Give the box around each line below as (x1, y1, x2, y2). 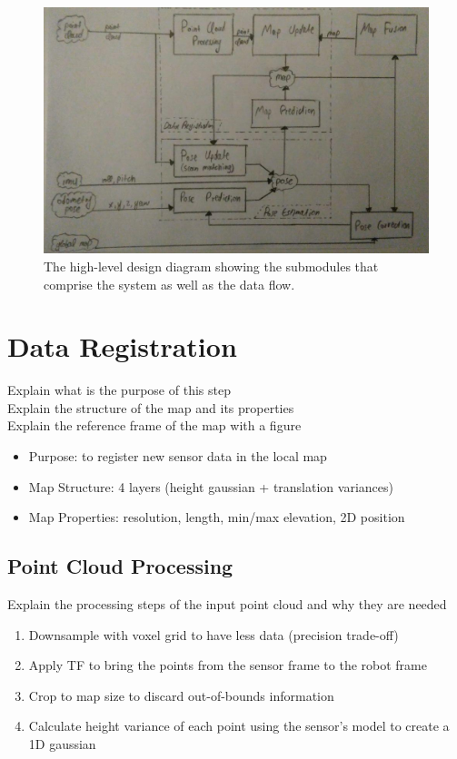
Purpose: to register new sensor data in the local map (28, 447, 327, 466)
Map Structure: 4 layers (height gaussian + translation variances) (28, 477, 393, 496)
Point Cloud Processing (7, 552, 233, 580)
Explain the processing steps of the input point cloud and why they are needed (7, 595, 447, 614)
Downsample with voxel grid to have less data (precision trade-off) (28, 625, 399, 644)
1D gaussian (28, 734, 96, 753)
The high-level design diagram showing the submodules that (44, 256, 379, 275)
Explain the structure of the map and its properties (7, 398, 294, 417)
